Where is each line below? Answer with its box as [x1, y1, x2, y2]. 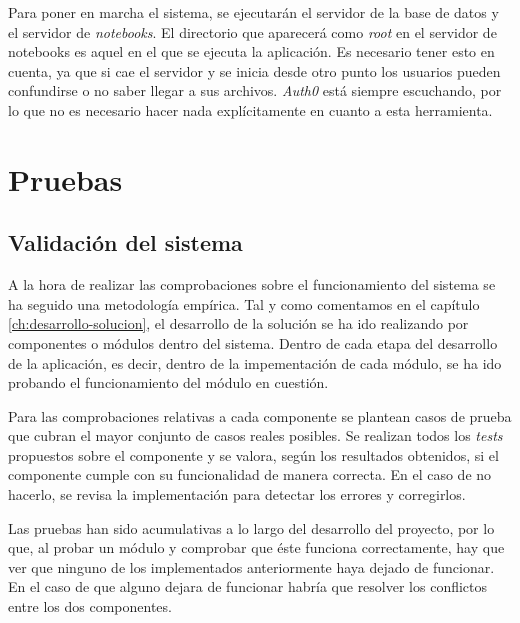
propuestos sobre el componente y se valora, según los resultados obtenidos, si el [8, 444, 499, 465]
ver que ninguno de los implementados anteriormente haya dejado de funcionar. [8, 556, 495, 577]
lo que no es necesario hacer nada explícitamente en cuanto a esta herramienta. [8, 99, 493, 120]
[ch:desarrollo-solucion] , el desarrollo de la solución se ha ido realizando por [8, 313, 469, 334]
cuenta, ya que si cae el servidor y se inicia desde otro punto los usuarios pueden [8, 60, 501, 81]
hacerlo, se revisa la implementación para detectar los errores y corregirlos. [8, 484, 466, 505]
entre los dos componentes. [8, 596, 172, 617]
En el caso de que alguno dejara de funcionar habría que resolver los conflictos [8, 576, 488, 597]
